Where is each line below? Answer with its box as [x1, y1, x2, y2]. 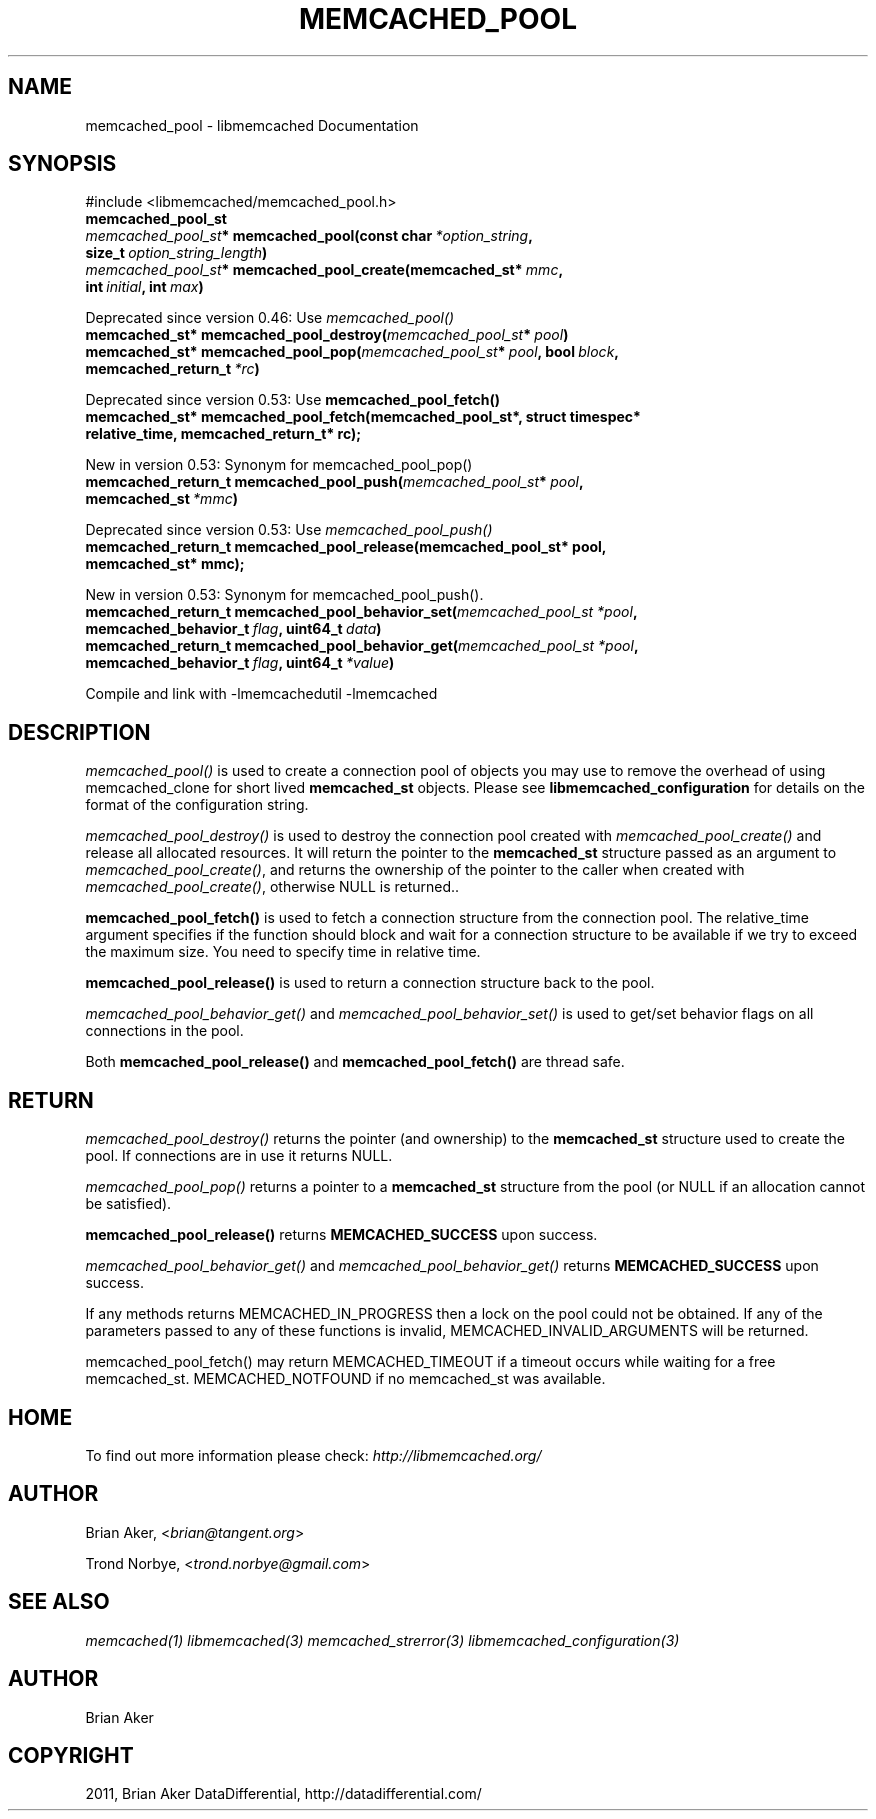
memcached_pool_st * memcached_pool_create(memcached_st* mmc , [85, 261, 564, 279]
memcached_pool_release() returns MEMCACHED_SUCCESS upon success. [85, 1226, 598, 1244]
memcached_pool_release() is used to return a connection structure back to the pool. [85, 974, 655, 992]
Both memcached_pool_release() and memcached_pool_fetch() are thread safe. [85, 1053, 625, 1071]
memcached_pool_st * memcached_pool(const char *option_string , [85, 227, 533, 245]
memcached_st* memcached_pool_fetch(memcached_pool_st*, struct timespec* [85, 408, 641, 426]
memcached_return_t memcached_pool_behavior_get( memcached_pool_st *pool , [85, 637, 639, 655]
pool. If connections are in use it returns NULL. [85, 1147, 393, 1165]
